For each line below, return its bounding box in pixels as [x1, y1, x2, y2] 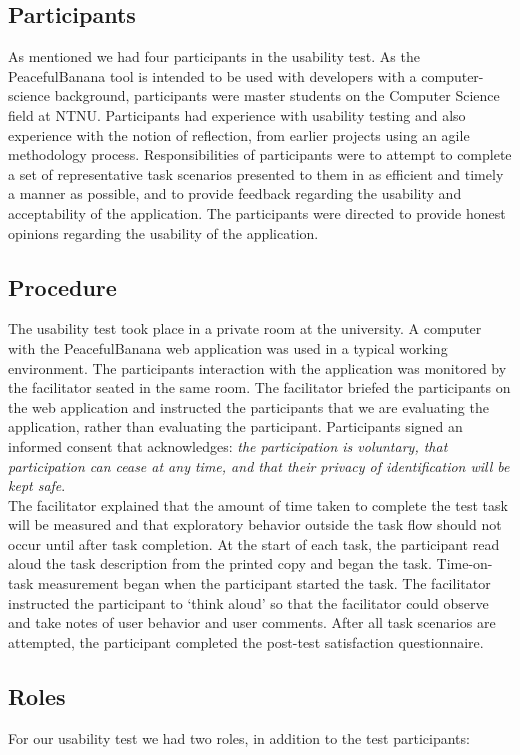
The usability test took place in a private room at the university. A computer [8, 318, 482, 339]
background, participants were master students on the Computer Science [54, 85, 500, 106]
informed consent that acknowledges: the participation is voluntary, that [8, 435, 448, 456]
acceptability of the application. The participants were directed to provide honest [8, 202, 506, 223]
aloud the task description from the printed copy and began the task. [8, 553, 432, 574]
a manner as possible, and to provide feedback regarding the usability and [8, 183, 462, 204]
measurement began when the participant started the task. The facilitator [38, 573, 491, 594]
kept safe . [8, 475, 66, 496]
